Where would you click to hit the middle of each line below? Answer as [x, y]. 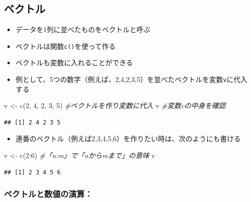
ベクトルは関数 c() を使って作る [66, 46]
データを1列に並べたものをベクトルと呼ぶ [83, 29]
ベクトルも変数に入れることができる [74, 62]
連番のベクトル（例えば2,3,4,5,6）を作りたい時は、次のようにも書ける [128, 139]
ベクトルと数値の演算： [48, 194]
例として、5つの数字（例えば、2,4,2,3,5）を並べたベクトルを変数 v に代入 [131, 79]
